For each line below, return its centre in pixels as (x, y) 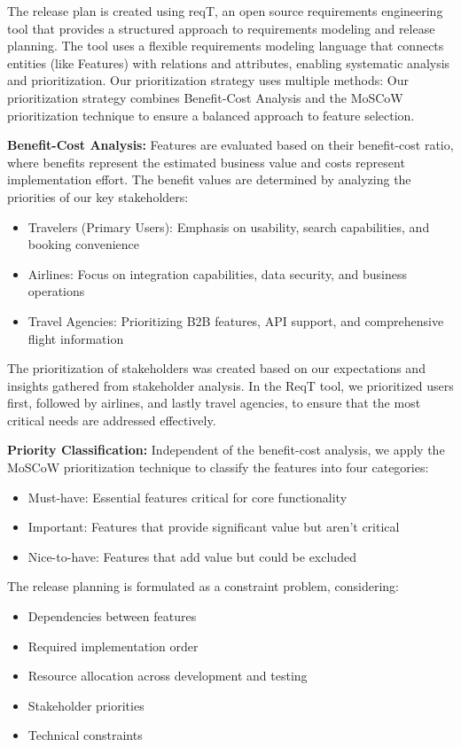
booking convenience (84, 244)
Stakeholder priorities (86, 705)
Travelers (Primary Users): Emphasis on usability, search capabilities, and (229, 226)
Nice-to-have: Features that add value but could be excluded (192, 556)
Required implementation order (113, 646)
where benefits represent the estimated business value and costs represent (206, 162)
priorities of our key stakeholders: (98, 196)
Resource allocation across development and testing (168, 676)
